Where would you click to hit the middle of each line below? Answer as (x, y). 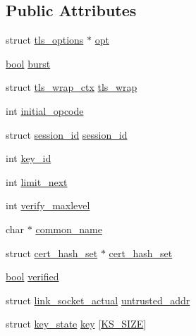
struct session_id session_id (67, 134)
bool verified (32, 276)
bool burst (28, 63)
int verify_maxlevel (48, 205)
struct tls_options (45, 40)
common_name (69, 229)
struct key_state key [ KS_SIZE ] (76, 324)
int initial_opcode (45, 110)
